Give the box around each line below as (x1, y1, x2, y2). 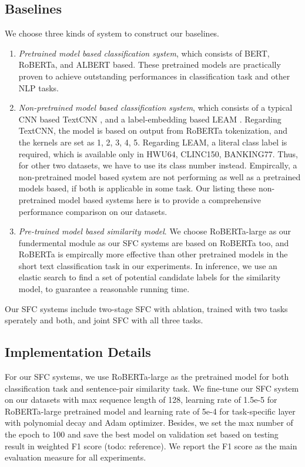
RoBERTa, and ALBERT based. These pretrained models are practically (18, 58, 281, 71)
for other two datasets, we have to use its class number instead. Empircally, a (18, 159, 297, 171)
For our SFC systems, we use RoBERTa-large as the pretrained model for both (5, 370, 289, 383)
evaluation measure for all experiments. (5, 451, 146, 463)
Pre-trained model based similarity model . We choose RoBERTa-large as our (18, 225, 291, 237)
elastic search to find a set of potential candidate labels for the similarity (18, 271, 281, 283)
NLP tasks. (18, 81, 59, 94)
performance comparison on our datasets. (18, 205, 167, 217)
